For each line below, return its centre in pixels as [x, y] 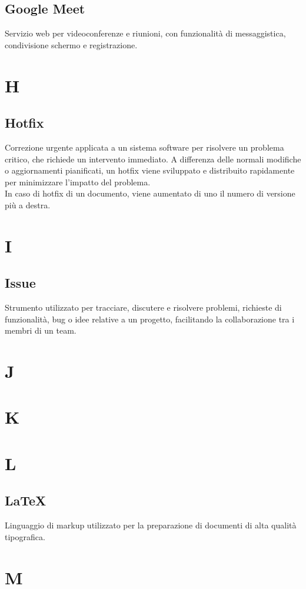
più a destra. [28, 204]
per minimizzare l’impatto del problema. [78, 182]
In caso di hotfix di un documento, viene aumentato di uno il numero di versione [150, 193]
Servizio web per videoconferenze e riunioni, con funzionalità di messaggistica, [145, 33]
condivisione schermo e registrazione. [71, 44]
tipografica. [25, 536]
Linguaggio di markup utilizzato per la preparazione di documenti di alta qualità [151, 525]
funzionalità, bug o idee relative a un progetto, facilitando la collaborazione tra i [150, 319]
